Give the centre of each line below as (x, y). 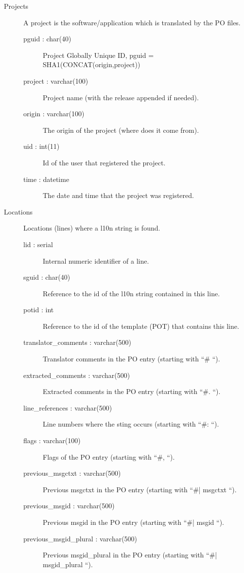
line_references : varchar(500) (68, 407)
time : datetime (46, 179)
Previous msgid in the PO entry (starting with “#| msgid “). (133, 522)
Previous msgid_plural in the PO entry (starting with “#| (130, 555)
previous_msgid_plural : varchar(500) (80, 538)
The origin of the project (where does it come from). (121, 130)
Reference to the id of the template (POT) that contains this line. (141, 326)
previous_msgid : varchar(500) (69, 506)
